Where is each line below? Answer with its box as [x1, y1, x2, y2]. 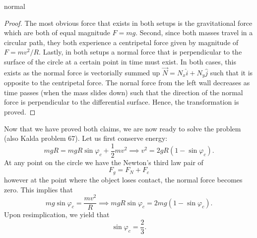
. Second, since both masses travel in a [135, 27, 253, 38]
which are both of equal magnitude [4, 27, 110, 38]
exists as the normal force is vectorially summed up [4, 67, 160, 77]
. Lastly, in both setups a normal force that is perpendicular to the [39, 47, 242, 57]
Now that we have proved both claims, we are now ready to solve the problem [4, 123, 241, 133]
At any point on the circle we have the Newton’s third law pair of [4, 157, 203, 167]
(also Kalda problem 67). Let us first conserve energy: [4, 133, 168, 143]
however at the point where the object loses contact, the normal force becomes [4, 174, 243, 184]
